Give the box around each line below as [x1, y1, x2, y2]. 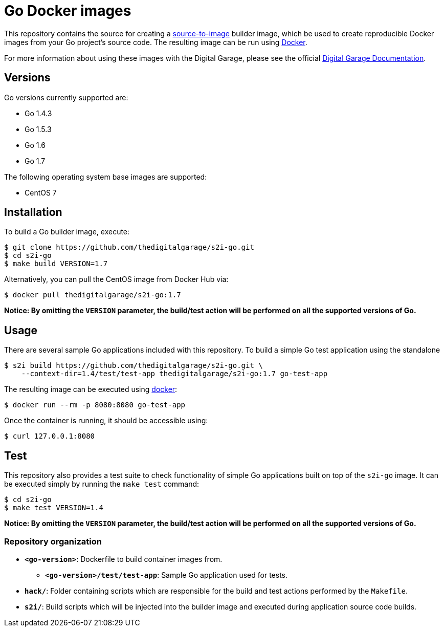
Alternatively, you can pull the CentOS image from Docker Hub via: [4, 275, 229, 284]
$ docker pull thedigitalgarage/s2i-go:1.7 [4, 291, 181, 299]
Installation [4, 206, 62, 219]
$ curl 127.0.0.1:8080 [4, 432, 95, 441]
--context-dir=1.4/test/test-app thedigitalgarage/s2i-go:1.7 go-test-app [21, 369, 328, 378]
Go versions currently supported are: [4, 93, 128, 102]
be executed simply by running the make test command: [4, 480, 199, 489]
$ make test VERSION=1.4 [4, 504, 103, 512]
